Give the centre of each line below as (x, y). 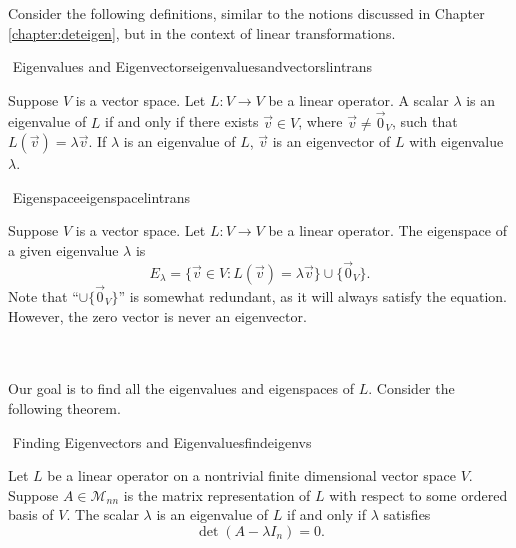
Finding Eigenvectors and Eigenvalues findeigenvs (162, 441)
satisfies (407, 514)
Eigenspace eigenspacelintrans (101, 196)
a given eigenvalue (63, 249)
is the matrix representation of (217, 494)
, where (320, 121)
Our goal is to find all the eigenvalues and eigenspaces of (181, 388)
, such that (424, 121)
